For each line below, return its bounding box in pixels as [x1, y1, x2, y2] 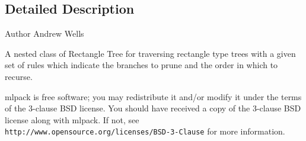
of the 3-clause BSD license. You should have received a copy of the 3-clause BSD [5, 102, 301, 114]
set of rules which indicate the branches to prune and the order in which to [5, 59, 278, 71]
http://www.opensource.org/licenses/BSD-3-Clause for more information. [5, 125, 285, 137]
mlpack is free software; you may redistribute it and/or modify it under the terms [5, 90, 302, 102]
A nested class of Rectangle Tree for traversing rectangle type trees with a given [5, 47, 296, 59]
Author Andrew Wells [5, 27, 84, 40]
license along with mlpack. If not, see [5, 113, 139, 126]
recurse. [5, 70, 33, 82]
